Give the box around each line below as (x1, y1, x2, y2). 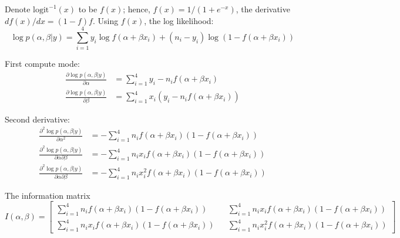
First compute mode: (5, 57, 80, 70)
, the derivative (236, 3, 290, 15)
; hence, (123, 3, 150, 15)
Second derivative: (5, 113, 70, 125)
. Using (92, 14, 119, 26)
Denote (5, 3, 31, 15)
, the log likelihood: (144, 14, 214, 26)
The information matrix (5, 189, 90, 201)
